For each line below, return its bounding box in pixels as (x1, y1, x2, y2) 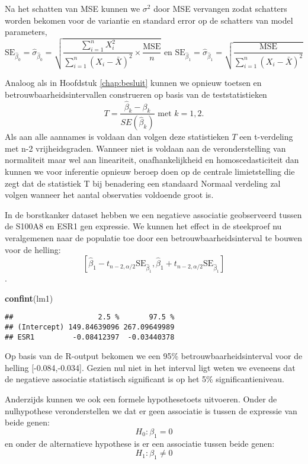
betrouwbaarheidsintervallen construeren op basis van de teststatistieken (5, 88, 267, 100)
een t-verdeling (239, 130, 293, 143)
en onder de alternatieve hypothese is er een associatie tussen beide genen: (5, 437, 275, 449)
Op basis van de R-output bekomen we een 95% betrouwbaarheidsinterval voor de (5, 350, 303, 362)
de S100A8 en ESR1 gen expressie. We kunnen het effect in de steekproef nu (5, 220, 282, 232)
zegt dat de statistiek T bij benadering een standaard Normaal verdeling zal (5, 177, 281, 189)
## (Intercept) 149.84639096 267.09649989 (5, 322, 175, 331)
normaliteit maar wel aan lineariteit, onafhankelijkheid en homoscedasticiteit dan (5, 153, 299, 166)
